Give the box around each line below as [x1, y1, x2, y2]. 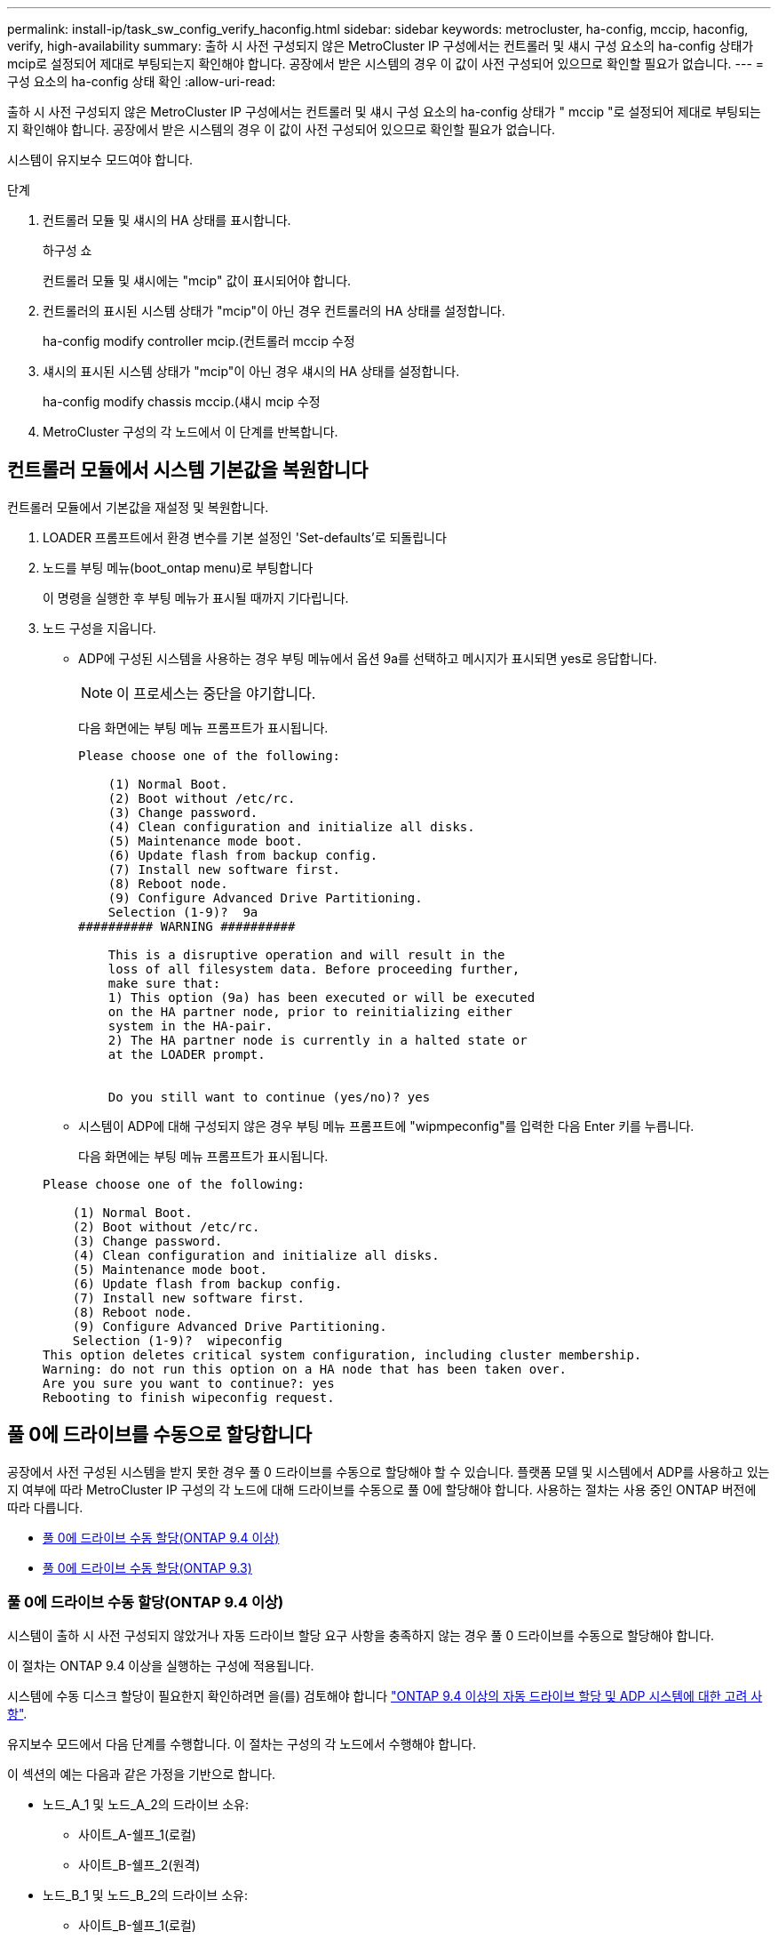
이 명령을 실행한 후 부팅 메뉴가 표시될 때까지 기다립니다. [43, 589, 349, 605]
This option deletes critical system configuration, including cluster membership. [43, 1347, 642, 1362]
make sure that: [107, 975, 221, 990]
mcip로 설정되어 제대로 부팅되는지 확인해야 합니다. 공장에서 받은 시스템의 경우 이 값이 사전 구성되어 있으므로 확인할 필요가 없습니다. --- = [7, 56, 765, 71]
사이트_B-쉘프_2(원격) [78, 1857, 201, 1873]
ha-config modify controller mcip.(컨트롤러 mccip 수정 [43, 333, 355, 349]
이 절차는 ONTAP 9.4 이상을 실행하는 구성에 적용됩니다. [7, 1658, 314, 1674]
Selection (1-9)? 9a [107, 904, 258, 919]
